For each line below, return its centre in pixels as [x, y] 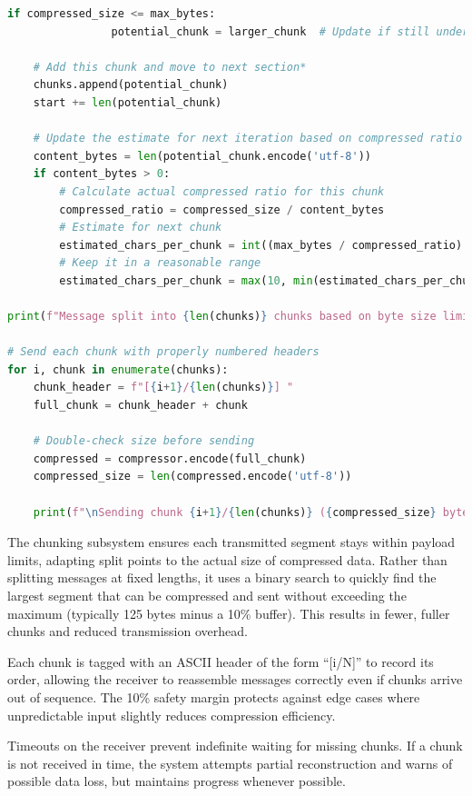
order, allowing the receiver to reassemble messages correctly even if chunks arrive [235, 679]
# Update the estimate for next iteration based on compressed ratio [248, 139]
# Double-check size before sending [144, 441]
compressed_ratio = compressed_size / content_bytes [222, 209]
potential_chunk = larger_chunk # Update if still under [290, 31]
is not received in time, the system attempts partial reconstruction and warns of [230, 763]
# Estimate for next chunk [141, 228]
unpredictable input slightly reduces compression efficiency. [172, 715]
